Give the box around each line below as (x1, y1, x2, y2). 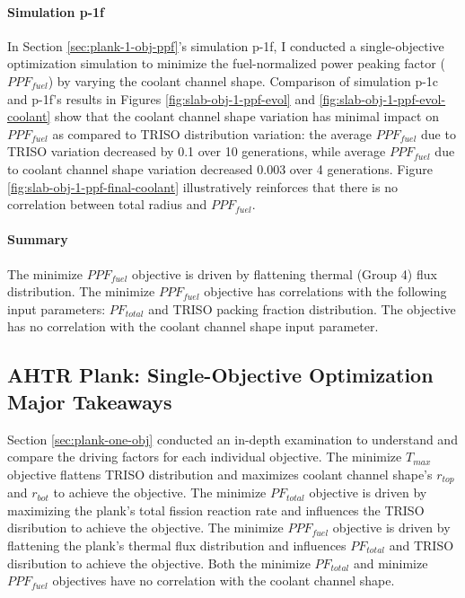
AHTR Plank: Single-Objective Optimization (7, 361, 434, 389)
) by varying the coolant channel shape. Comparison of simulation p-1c (48, 71, 439, 90)
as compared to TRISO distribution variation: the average (52, 124, 372, 143)
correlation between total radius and (7, 195, 207, 214)
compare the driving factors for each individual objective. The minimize (7, 447, 402, 466)
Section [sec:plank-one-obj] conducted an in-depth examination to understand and (7, 429, 458, 448)
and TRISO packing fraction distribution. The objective (148, 299, 456, 318)
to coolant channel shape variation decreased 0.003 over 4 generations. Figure (7, 159, 433, 178)
